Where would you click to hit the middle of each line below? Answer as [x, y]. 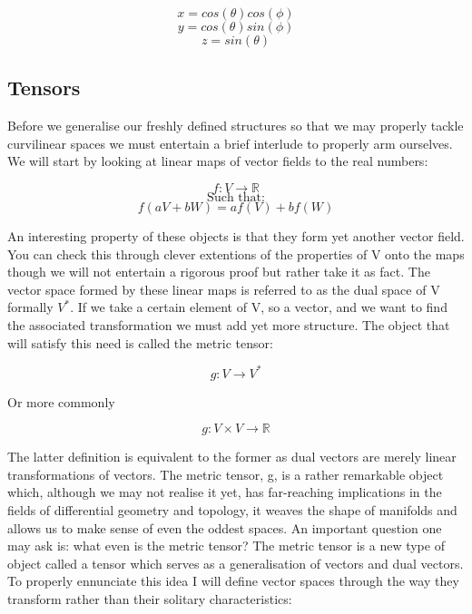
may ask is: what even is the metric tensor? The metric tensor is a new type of [226, 546]
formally [30, 307]
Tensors [44, 88]
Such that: [236, 197]
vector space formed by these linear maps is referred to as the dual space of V [224, 289]
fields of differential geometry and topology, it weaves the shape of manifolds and [232, 510]
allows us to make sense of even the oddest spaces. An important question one [225, 527]
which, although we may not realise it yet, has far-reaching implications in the [225, 492]
